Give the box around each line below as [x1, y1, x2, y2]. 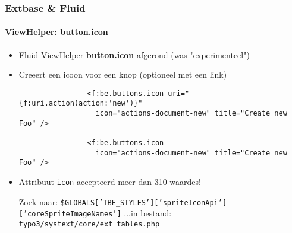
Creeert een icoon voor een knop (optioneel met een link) [18, 68, 227, 81]
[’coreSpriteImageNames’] [18, 210, 121, 219]
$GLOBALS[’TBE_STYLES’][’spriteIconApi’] [60, 198, 227, 207]
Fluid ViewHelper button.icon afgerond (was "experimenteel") [18, 48, 250, 60]
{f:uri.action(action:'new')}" [18, 99, 143, 108]
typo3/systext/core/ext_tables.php [18, 220, 160, 229]
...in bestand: [124, 207, 172, 219]
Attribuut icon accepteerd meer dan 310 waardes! [18, 175, 201, 188]
